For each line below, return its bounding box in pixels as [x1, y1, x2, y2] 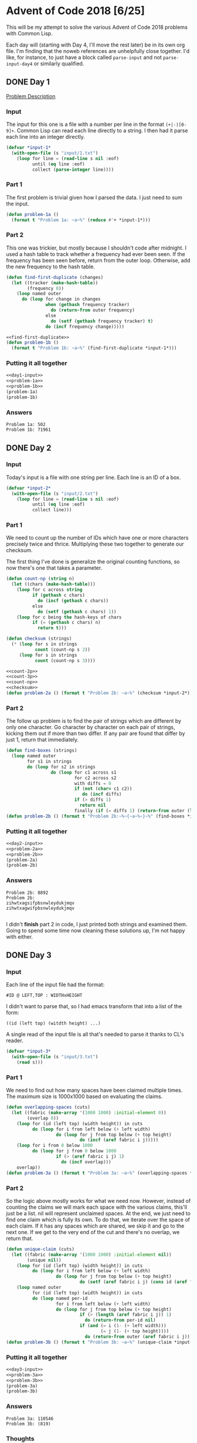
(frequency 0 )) [27, 285, 64, 291]
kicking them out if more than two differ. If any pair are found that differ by [6, 730, 185, 737]
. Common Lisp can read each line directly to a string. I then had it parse [13, 127, 188, 134]
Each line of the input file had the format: [6, 981, 105, 988]
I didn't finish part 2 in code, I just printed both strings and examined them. [6, 920, 188, 927]
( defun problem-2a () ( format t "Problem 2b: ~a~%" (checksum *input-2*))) [6, 690, 195, 696]
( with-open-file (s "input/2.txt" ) [11, 490, 98, 497]
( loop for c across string [16, 587, 83, 593]
